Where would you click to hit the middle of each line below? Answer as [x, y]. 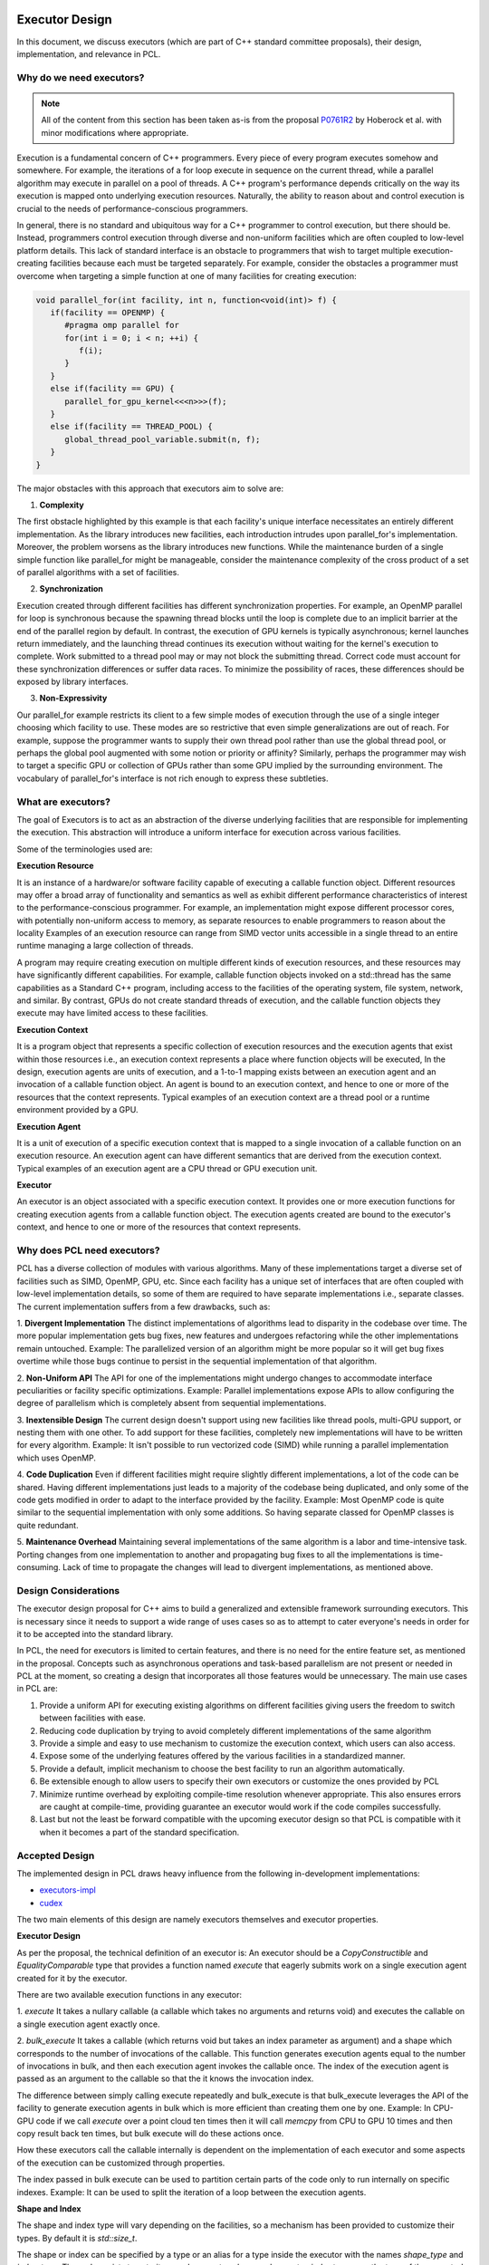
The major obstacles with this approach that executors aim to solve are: [150, 488]
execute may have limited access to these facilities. [112, 1013]
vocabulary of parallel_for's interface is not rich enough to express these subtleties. [173, 778]
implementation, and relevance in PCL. [89, 53]
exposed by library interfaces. [72, 682]
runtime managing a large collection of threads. [105, 946]
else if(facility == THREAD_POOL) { [131, 427]
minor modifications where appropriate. [115, 132]
